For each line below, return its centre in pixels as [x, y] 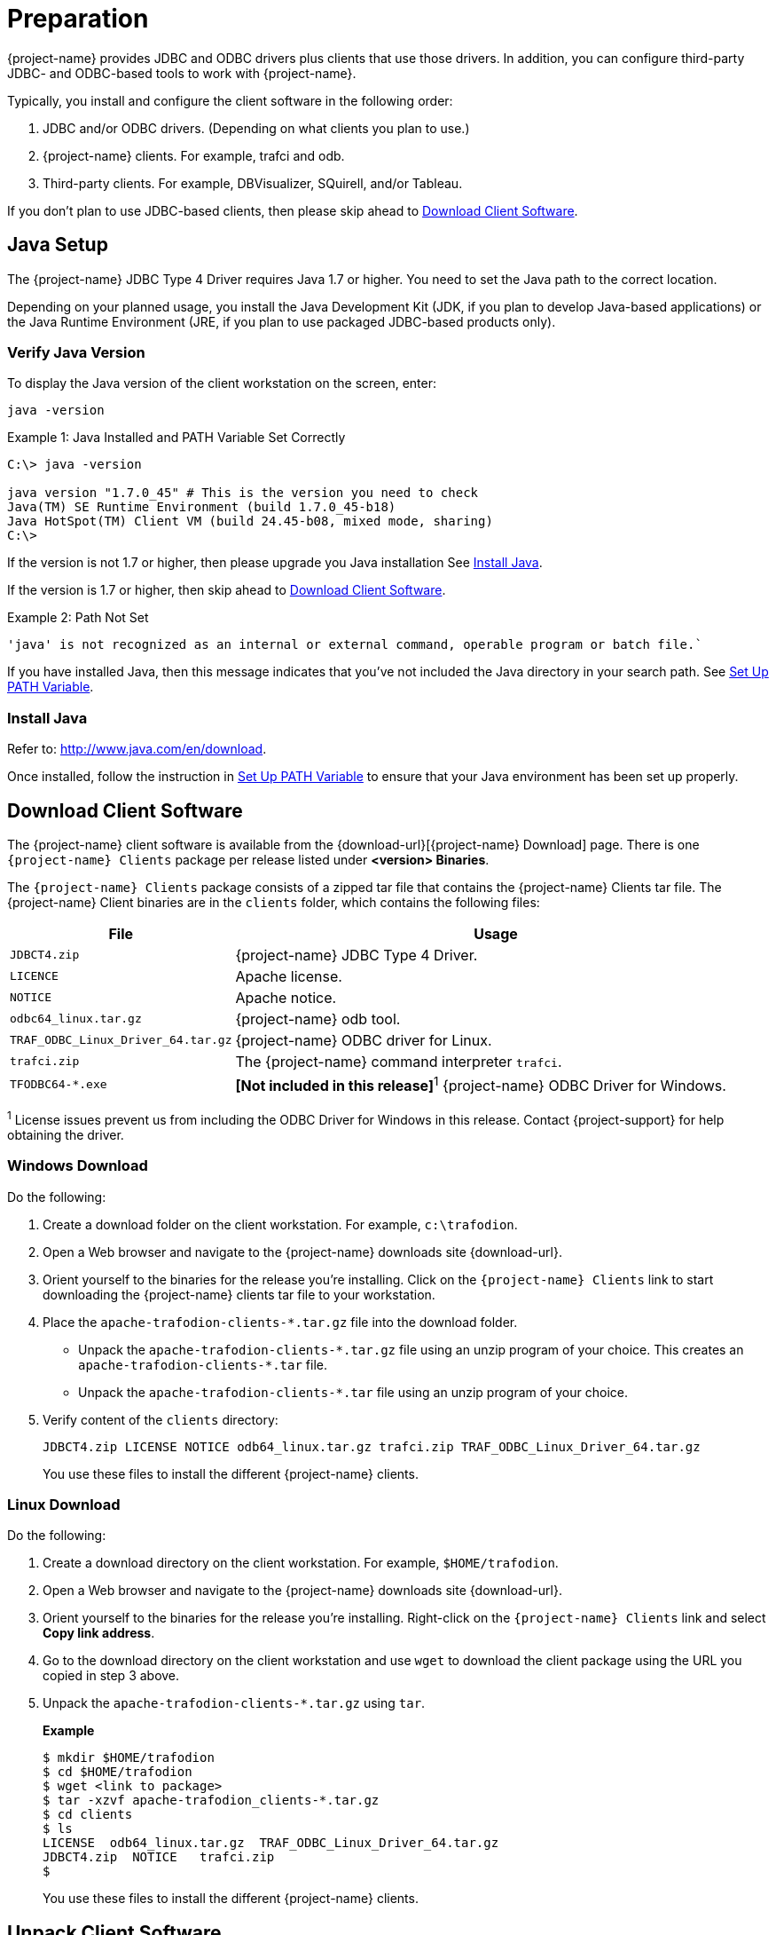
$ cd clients [88, 1815]
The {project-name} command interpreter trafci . [399, 1061]
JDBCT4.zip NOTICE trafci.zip [159, 1857]
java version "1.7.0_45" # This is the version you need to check [243, 493]
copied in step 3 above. [111, 1676]
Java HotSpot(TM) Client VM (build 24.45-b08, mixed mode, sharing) [250, 521]
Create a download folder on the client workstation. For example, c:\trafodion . [280, 1224]
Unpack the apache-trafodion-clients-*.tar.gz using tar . [234, 1703]
